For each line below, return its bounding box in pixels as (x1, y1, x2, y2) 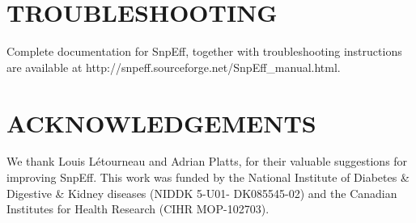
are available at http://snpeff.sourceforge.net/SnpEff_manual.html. (6, 58, 341, 75)
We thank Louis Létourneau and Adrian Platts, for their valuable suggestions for (6, 153, 408, 170)
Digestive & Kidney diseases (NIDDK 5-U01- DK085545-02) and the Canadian (6, 184, 397, 201)
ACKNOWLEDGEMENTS (6, 106, 316, 139)
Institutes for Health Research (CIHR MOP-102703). (6, 200, 270, 217)
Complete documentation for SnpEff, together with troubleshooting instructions (6, 43, 402, 60)
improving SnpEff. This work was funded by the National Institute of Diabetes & (6, 169, 410, 186)
